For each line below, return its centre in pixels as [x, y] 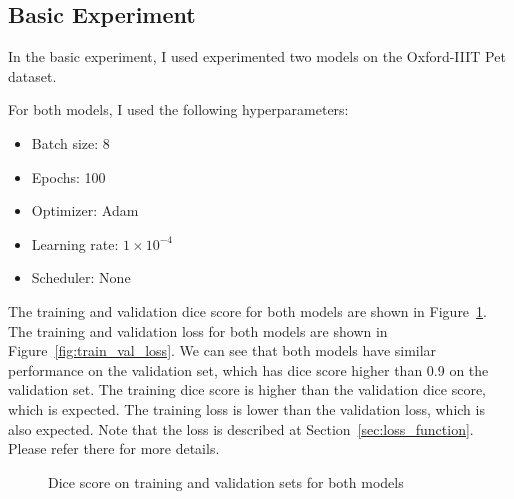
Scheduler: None [81, 277]
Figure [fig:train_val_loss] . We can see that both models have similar [222, 350]
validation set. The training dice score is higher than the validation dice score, [247, 389]
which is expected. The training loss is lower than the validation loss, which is [246, 408]
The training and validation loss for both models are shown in [198, 330]
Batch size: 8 [70, 142]
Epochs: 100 [68, 176]
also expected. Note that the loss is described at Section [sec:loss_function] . [241, 428]
